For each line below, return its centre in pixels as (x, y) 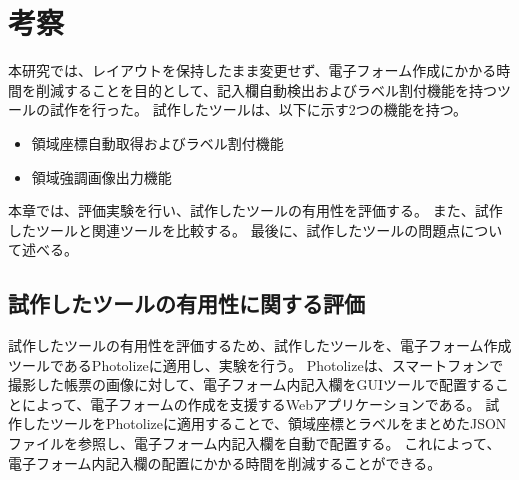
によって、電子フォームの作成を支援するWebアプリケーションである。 (251, 403)
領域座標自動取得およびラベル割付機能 (157, 142)
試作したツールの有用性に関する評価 (186, 303)
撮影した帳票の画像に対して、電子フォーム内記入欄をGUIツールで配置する (252, 384)
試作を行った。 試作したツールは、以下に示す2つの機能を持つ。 (258, 109)
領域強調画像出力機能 (101, 176)
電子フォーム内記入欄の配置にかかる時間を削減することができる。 (225, 462)
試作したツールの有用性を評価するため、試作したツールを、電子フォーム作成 (260, 345)
